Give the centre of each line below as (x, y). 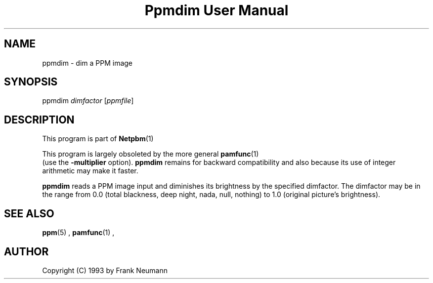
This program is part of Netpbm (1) (98, 139)
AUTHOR (26, 251)
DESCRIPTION (39, 120)
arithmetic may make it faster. (90, 171)
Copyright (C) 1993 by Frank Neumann (105, 270)
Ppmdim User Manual (216, 10)
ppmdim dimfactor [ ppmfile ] (88, 101)
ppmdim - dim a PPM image (87, 63)
